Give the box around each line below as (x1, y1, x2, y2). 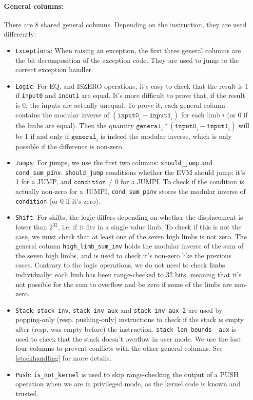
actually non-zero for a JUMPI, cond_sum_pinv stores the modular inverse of (15, 186, 246, 196)
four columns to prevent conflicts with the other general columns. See (15, 343, 223, 353)
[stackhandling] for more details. (15, 352, 112, 362)
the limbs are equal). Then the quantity (15, 120, 134, 130)
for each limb (181, 109, 220, 119)
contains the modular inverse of (15, 109, 110, 119)
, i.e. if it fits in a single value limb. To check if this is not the (58, 222, 242, 231)
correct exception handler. (15, 64, 93, 75)
